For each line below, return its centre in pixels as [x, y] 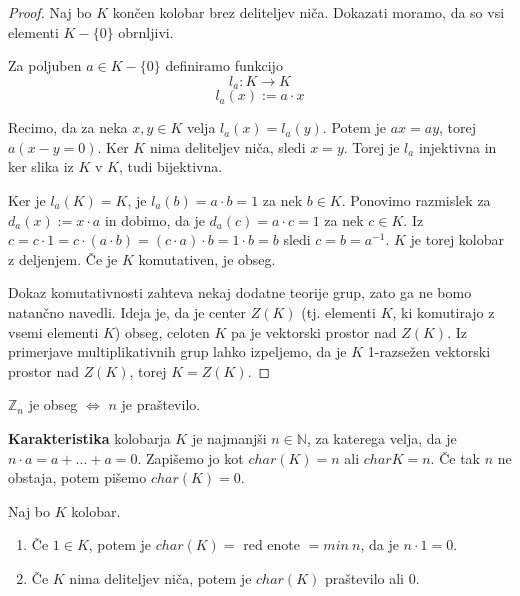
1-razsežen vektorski [429, 351]
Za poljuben [45, 65]
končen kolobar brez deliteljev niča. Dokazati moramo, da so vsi [308, 12]
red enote [272, 544]
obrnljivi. [146, 31]
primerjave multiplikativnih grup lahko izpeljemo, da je [177, 351]
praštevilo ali [364, 577]
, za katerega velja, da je [381, 437]
